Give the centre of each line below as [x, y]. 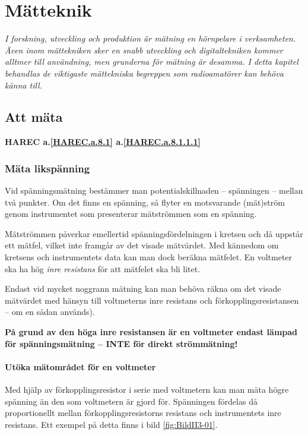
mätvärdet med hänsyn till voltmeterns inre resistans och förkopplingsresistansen [152, 300]
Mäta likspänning [47, 168]
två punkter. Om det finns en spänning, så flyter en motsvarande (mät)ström [145, 202]
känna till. [23, 85]
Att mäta [34, 117]
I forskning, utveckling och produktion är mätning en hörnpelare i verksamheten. [150, 38]
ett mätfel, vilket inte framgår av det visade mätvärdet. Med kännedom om [142, 245]
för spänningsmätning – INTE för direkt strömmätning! [121, 343]
